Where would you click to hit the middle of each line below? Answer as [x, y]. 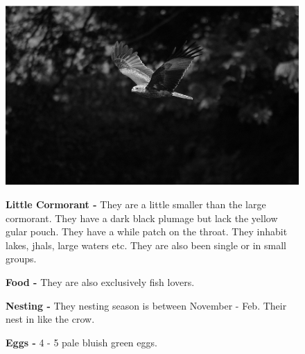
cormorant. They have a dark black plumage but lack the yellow [142, 218]
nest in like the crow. [50, 319]
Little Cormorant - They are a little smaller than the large [136, 204]
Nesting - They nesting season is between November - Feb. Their [146, 305]
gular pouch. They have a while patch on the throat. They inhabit [147, 231]
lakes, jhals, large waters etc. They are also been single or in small [146, 245]
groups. [21, 259]
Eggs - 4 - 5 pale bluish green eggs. [81, 342]
